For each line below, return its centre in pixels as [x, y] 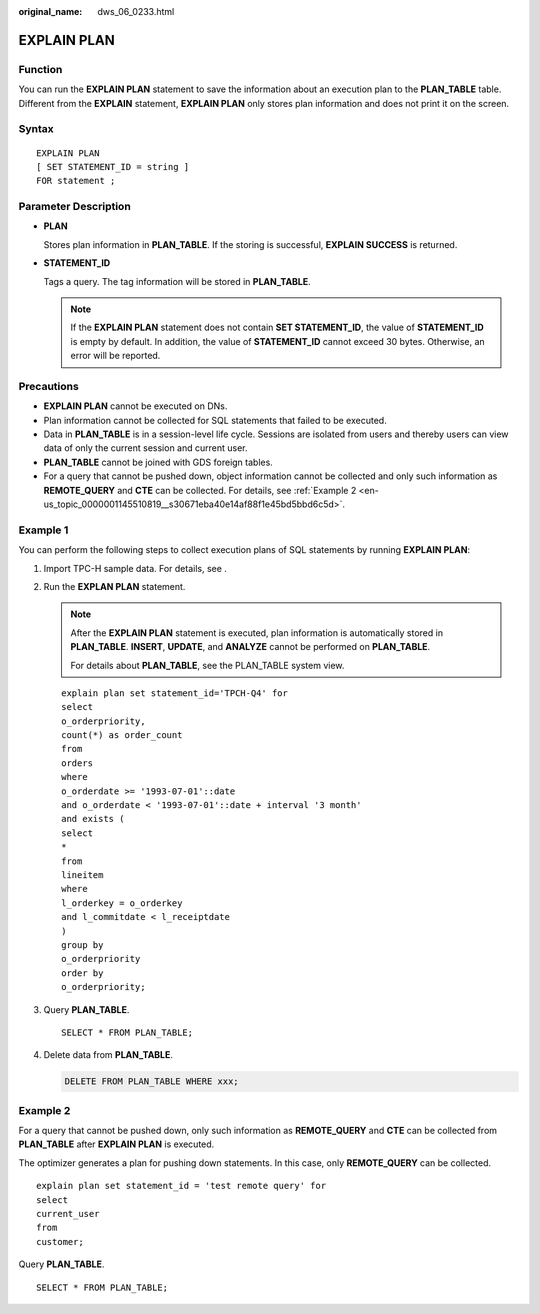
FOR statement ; [76, 181]
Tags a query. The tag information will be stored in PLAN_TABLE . [177, 281]
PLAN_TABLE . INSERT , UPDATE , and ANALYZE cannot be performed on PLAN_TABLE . [250, 647]
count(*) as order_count [122, 735]
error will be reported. [115, 356]
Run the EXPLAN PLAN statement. [114, 586]
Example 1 [43, 530]
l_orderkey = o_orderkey [122, 903]
